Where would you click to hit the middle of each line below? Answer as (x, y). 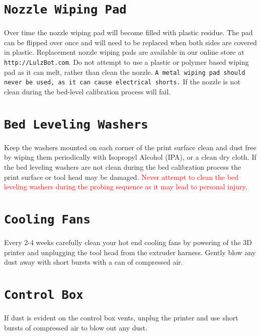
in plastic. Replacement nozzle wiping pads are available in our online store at (124, 52)
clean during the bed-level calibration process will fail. (88, 91)
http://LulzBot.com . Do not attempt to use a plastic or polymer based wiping (126, 62)
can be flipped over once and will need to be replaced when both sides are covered (130, 42)
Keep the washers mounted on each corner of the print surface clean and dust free (130, 147)
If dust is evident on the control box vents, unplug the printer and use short (121, 318)
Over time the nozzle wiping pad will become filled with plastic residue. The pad (128, 32)
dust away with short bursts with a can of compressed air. (94, 262)
